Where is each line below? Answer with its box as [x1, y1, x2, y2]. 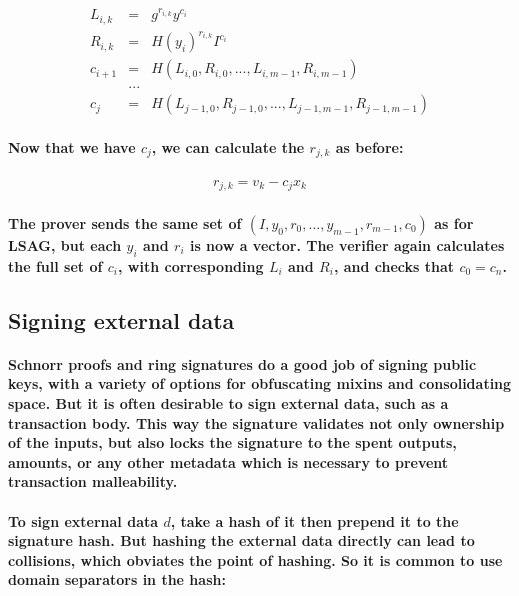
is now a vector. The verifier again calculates [189, 234, 505, 255]
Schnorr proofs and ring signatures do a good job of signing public [8, 353, 477, 374]
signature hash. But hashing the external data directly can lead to [8, 530, 475, 551]
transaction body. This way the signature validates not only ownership [8, 412, 505, 433]
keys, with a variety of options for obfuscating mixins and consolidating [8, 373, 512, 394]
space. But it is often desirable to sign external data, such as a [8, 392, 449, 413]
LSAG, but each [8, 234, 122, 255]
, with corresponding [118, 255, 264, 276]
